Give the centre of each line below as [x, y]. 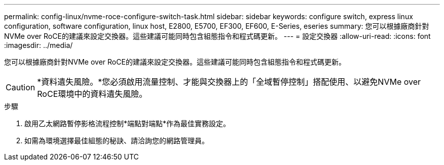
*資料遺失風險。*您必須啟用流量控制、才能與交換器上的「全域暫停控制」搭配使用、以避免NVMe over [229, 82]
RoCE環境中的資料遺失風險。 [92, 94]
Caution [21, 87]
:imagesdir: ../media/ [39, 45]
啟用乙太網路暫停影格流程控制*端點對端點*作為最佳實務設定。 [127, 123]
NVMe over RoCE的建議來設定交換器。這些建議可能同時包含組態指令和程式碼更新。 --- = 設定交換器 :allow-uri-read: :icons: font [217, 36]
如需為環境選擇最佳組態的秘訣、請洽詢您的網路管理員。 [117, 141]
